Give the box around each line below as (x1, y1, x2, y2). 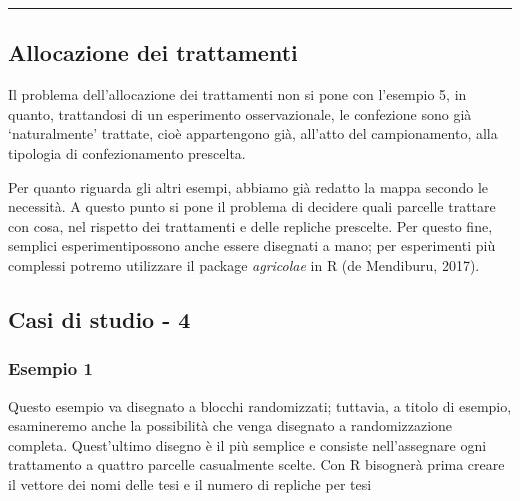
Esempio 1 (8, 356, 93, 381)
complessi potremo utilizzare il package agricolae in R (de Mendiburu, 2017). (8, 254, 480, 275)
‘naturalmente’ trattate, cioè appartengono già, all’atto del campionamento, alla (8, 123, 498, 144)
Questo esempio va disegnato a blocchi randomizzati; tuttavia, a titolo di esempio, (8, 395, 512, 416)
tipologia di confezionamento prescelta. (8, 142, 246, 163)
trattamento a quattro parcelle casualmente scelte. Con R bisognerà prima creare (8, 454, 505, 475)
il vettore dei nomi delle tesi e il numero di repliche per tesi (8, 473, 372, 494)
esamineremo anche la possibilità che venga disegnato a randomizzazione (8, 415, 453, 436)
